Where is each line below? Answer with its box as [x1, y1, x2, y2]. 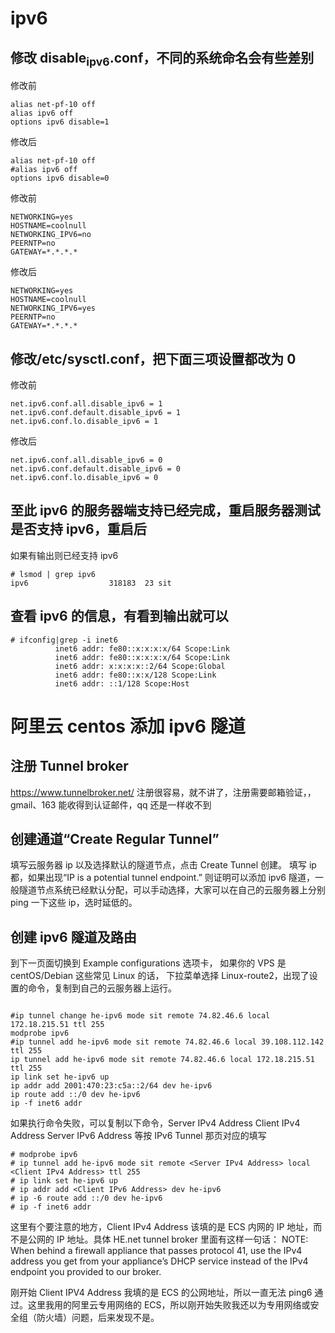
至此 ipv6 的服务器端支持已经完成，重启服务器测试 [10, 502, 321, 519]
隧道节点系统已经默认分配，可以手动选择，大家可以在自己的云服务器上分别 [18, 884, 326, 896]
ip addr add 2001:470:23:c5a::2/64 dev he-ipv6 [10, 1081, 213, 1091]
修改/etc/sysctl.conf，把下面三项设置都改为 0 [10, 350, 297, 367]
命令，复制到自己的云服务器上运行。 [27, 982, 177, 994]
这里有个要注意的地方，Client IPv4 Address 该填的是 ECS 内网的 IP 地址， [10, 1221, 314, 1233]
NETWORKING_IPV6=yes [10, 303, 97, 314]
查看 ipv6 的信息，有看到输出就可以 [10, 608, 229, 625]
